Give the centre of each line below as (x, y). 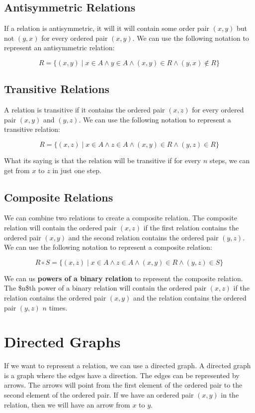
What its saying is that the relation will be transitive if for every (102, 160)
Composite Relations (59, 197)
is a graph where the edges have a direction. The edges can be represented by (122, 375)
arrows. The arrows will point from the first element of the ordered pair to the (123, 385)
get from (17, 170)
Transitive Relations (57, 89)
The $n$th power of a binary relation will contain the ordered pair (105, 288)
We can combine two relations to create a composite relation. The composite (121, 218)
